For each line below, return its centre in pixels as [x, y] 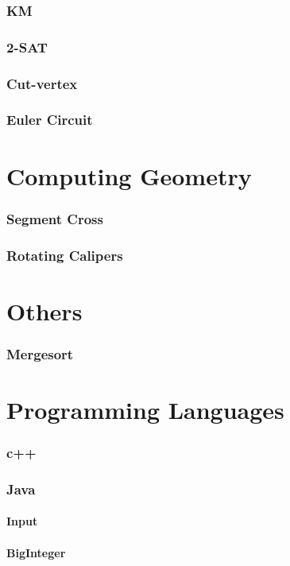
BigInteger [36, 552]
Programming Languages [145, 409]
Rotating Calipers [65, 255]
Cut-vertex [42, 83]
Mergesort [40, 353]
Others [44, 310]
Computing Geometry [129, 175]
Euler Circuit [50, 120]
